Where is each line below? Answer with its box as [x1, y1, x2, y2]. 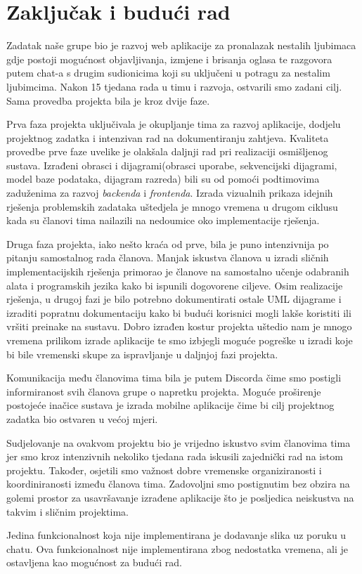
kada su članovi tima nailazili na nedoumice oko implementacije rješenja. [6, 213, 320, 228]
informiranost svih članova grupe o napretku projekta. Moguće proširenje [6, 384, 321, 398]
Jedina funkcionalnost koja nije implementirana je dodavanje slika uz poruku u [6, 528, 347, 542]
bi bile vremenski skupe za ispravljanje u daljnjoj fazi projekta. [6, 346, 278, 361]
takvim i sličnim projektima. [6, 504, 129, 518]
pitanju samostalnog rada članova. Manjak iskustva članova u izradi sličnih [6, 250, 329, 265]
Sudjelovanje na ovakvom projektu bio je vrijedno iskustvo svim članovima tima [6, 435, 351, 450]
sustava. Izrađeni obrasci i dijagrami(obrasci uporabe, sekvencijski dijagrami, [6, 157, 337, 172]
